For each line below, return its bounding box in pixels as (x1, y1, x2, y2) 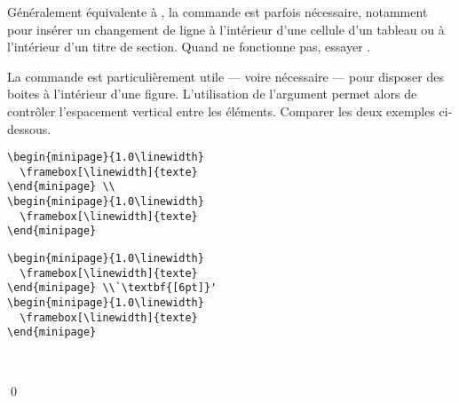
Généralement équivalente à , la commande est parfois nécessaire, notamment (7, 3, 428, 20)
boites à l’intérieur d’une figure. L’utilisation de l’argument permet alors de (7, 84, 417, 103)
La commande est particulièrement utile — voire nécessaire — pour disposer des (7, 67, 444, 85)
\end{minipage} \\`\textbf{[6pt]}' (7, 281, 218, 295)
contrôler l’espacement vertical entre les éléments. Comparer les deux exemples (7, 101, 435, 120)
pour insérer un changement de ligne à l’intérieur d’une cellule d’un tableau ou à (7, 20, 445, 38)
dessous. (7, 119, 51, 138)
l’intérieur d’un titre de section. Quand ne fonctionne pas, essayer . (7, 37, 371, 56)
